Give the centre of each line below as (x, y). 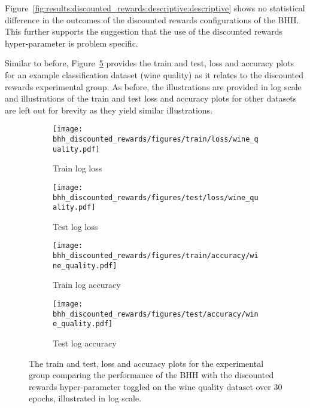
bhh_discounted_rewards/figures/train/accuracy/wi (156, 256)
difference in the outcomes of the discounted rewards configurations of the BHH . (152, 19)
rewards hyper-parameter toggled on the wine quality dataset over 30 (156, 386)
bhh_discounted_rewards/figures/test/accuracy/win (156, 314)
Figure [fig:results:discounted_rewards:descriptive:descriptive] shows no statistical (155, 8)
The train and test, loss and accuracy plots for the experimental (146, 363)
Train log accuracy (87, 285)
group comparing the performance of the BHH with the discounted (151, 375)
